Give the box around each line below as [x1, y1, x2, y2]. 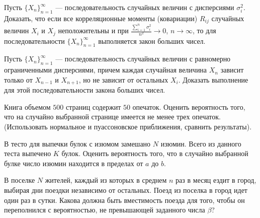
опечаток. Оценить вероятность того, [132, 101, 245, 112]
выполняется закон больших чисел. [98, 35, 206, 46]
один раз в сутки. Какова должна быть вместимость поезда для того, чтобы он [4, 194, 245, 205]
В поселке [4, 175, 35, 185]
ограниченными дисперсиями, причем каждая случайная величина [4, 64, 207, 75]
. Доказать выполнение [178, 74, 248, 85]
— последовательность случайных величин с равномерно [55, 53, 231, 64]
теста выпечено [4, 148, 51, 159]
